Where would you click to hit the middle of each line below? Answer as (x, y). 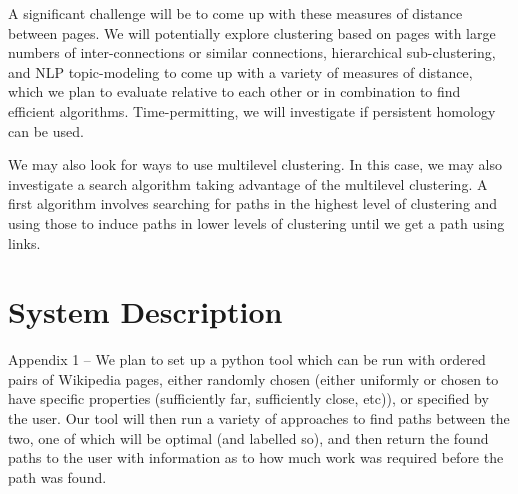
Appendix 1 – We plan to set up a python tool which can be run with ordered (247, 359)
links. (24, 242)
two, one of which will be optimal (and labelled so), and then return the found (248, 437)
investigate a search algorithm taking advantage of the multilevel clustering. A (248, 183)
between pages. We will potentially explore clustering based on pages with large (252, 32)
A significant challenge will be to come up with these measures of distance (235, 13)
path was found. (57, 476)
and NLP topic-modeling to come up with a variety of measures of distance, (240, 71)
